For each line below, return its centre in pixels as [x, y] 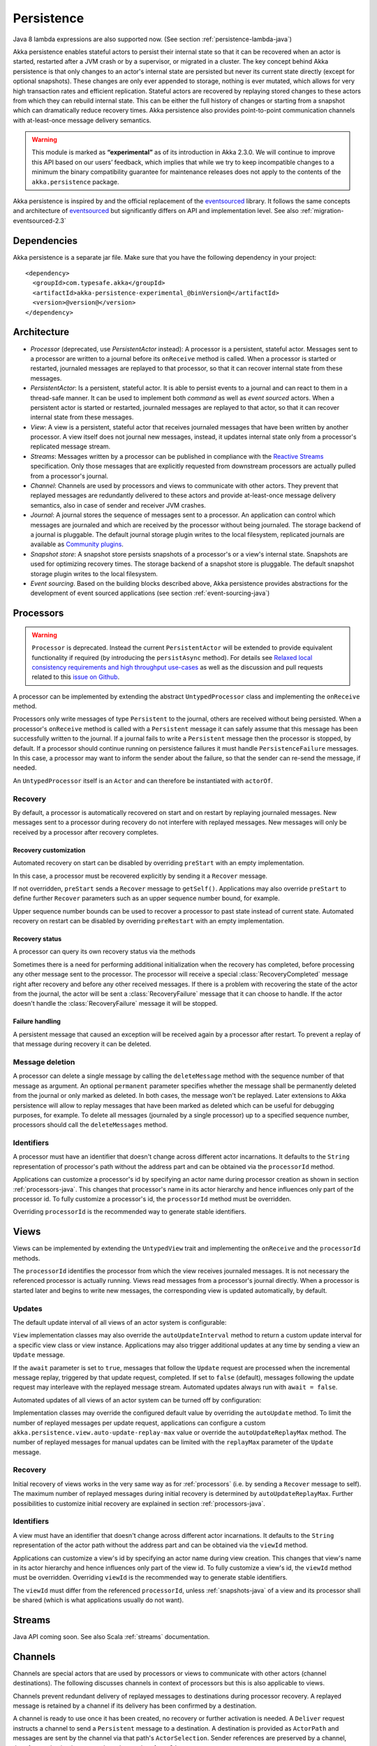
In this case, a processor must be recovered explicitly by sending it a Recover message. [140, 876]
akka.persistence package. [75, 182]
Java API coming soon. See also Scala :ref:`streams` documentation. [111, 1637]
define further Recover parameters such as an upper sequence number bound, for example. [146, 898]
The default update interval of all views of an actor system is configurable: [120, 1322]
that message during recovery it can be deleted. [82, 1044]
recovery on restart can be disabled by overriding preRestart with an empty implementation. [149, 921]
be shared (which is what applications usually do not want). [98, 1600]
